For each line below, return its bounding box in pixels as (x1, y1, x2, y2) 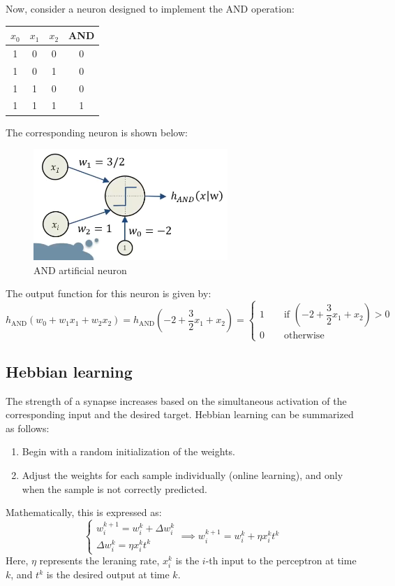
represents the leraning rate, (39, 553, 160, 568)
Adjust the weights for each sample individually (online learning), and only (22, 468, 343, 483)
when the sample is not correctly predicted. (22, 481, 207, 496)
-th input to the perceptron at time (205, 553, 357, 568)
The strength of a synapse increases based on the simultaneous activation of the (6, 393, 347, 408)
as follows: (6, 420, 50, 435)
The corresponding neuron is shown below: (6, 124, 188, 139)
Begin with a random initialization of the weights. (22, 444, 236, 459)
